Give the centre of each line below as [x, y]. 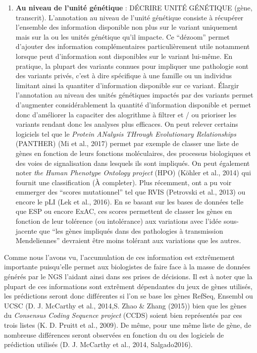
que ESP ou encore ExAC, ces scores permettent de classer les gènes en [124, 211]
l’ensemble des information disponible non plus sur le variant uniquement [127, 27]
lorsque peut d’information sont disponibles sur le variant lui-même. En [124, 56]
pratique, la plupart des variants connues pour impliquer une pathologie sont [132, 66]
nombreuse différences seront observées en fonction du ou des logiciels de [114, 334]
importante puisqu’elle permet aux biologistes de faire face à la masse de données [127, 267]
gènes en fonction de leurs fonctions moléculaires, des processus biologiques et [133, 153]
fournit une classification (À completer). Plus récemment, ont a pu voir [124, 182]
